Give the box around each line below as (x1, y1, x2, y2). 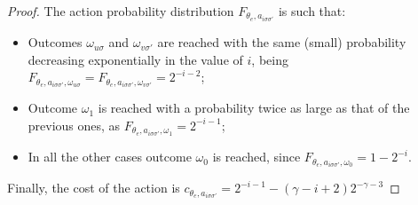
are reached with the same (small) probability (157, 33, 406, 51)
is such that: (278, 2, 346, 20)
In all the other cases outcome (28, 147, 192, 166)
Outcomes (28, 33, 83, 51)
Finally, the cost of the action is (7, 178, 180, 197)
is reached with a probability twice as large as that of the (98, 99, 410, 117)
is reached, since (212, 147, 301, 166)
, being (251, 50, 288, 68)
